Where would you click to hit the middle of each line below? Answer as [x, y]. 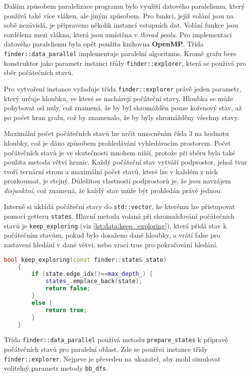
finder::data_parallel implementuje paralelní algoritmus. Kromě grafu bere [120, 53]
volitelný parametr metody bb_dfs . [56, 368]
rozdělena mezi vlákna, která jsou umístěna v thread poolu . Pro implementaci [118, 34]
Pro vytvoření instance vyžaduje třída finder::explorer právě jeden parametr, [123, 88]
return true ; [66, 310]
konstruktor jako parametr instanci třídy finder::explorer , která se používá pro [125, 63]
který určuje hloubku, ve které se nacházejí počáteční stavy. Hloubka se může [118, 98]
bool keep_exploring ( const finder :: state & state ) [85, 260]
